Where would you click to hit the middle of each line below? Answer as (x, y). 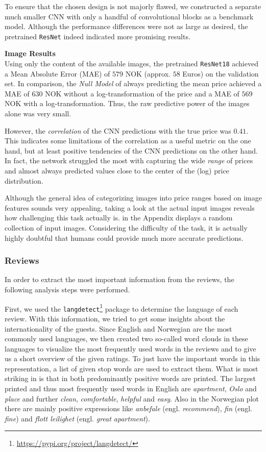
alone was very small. (38, 114)
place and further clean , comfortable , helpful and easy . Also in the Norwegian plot (132, 398)
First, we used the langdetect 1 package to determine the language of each (122, 308)
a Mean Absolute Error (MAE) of (57, 73)
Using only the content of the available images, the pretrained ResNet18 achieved (131, 64)
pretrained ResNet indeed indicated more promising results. (98, 36)
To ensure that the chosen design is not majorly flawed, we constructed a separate (133, 6)
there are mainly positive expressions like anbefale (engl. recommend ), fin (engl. (128, 408)
